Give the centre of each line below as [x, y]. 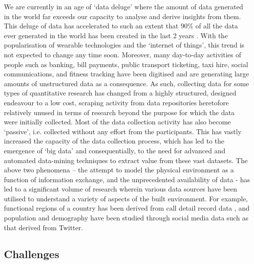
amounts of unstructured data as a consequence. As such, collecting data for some [127, 83]
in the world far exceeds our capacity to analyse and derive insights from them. [123, 16]
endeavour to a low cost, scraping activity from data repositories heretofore [116, 102]
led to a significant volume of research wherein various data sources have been [121, 189]
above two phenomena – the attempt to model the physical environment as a [119, 170]
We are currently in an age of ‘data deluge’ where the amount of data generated [124, 6]
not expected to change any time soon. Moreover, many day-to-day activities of [123, 54]
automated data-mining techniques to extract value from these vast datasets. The [126, 160]
